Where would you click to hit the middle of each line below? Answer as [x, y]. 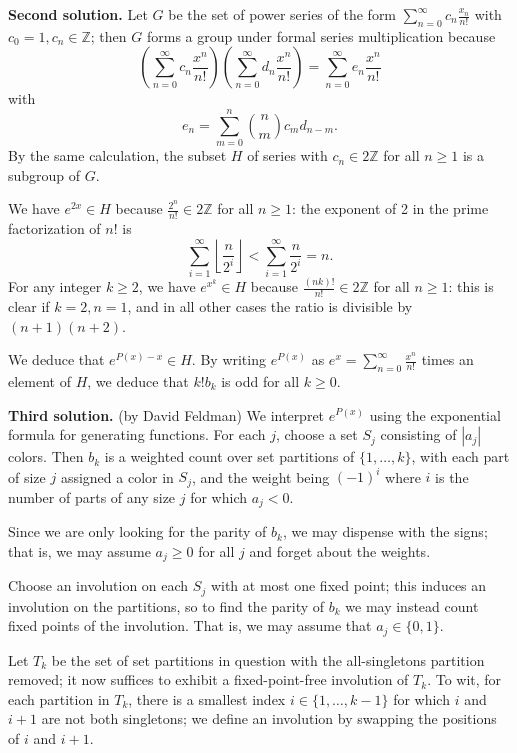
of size [27, 476]
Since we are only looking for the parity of [137, 531]
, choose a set [316, 434]
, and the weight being [260, 476]
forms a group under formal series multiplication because [321, 35]
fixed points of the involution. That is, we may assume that [190, 625]
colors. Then [46, 456]
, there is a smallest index [207, 698]
